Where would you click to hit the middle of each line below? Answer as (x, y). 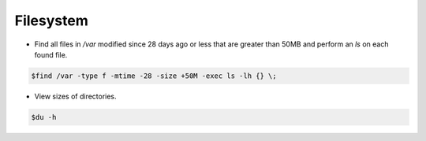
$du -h (44, 117)
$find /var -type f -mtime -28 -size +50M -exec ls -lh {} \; (154, 76)
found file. (51, 54)
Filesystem (51, 20)
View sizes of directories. (76, 96)
